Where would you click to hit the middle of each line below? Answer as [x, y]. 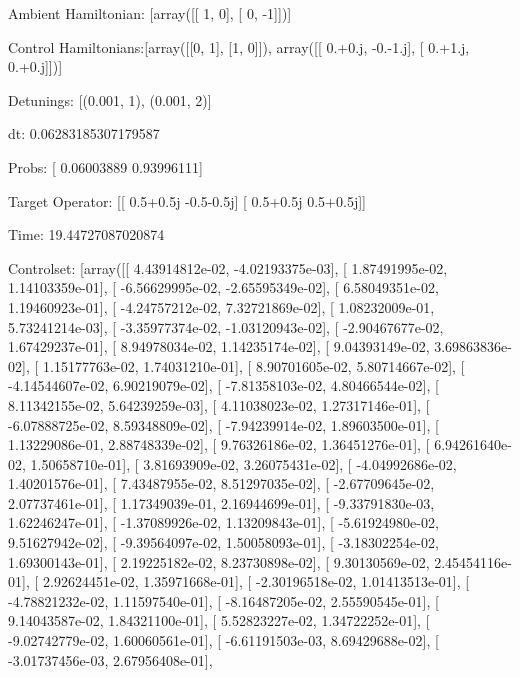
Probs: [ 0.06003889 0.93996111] [105, 166]
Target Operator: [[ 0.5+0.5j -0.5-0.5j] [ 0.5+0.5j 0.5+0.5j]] [187, 200]
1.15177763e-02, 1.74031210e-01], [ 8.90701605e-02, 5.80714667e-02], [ [253, 365]
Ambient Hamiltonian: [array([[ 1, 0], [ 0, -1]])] [150, 13]
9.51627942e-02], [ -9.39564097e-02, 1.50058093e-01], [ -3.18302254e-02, [223, 542]
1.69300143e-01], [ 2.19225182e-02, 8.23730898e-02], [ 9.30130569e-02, [219, 561]
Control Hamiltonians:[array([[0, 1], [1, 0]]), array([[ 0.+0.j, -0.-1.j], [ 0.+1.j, [239, 46]
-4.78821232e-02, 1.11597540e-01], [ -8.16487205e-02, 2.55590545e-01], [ [223, 600]
